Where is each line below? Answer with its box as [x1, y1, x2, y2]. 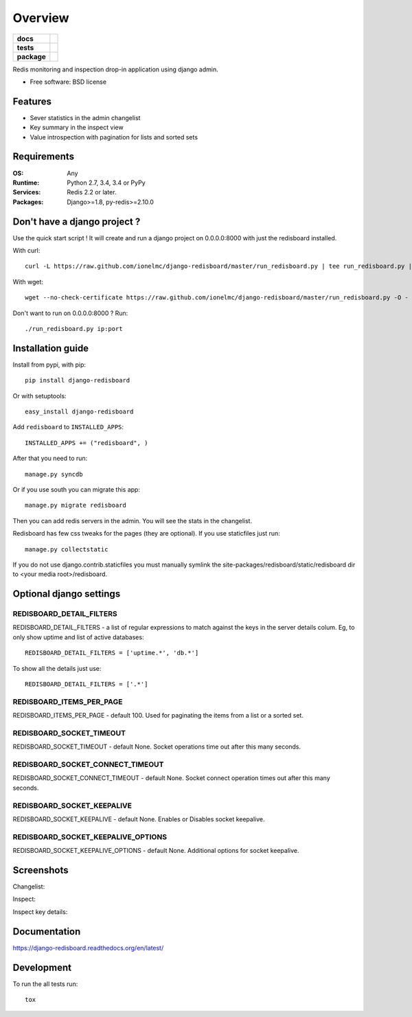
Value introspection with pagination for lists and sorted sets [30, 133, 198, 141]
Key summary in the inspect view [30, 124, 124, 132]
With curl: [12, 247, 41, 254]
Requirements [12, 151, 75, 163]
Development [12, 961, 72, 973]
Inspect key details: [12, 907, 68, 916]
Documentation [12, 926, 81, 937]
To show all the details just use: [12, 664, 102, 672]
